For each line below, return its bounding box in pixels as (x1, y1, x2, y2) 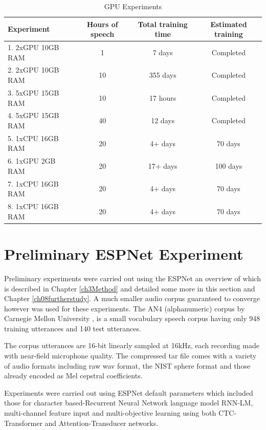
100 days (215, 161, 242, 171)
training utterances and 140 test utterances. (4, 323, 141, 333)
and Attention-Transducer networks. (45, 417, 159, 428)
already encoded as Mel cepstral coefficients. (4, 370, 143, 381)
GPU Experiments (104, 1, 162, 11)
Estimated (210, 18, 247, 29)
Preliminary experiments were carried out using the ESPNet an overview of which (4, 273, 261, 283)
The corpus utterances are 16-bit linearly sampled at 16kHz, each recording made (4, 340, 259, 351)
